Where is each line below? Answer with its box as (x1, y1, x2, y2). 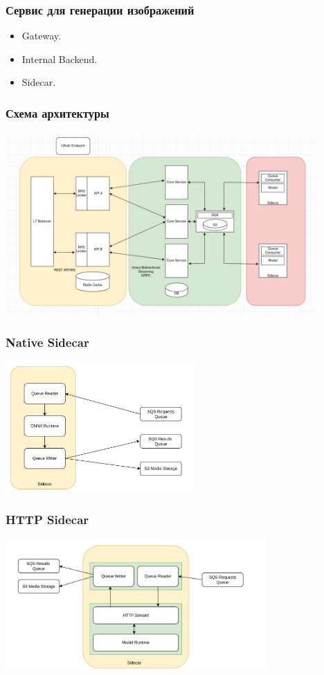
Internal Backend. (21, 51, 98, 66)
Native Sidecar (6, 334, 89, 351)
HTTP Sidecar (6, 511, 89, 528)
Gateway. (21, 28, 61, 43)
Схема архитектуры (6, 104, 109, 121)
